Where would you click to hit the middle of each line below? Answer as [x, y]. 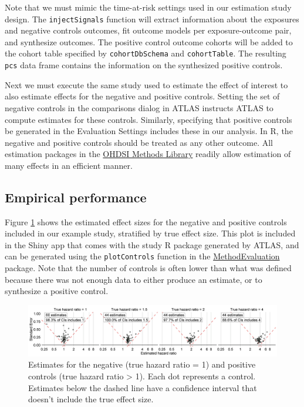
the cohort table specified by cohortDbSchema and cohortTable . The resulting [146, 53]
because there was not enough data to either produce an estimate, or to [134, 279]
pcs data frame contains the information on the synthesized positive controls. [144, 65]
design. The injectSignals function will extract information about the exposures [152, 19]
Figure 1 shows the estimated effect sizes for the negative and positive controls [146, 221]
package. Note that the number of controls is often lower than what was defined [148, 268]
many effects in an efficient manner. [69, 165]
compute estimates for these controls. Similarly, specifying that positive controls [148, 119]
